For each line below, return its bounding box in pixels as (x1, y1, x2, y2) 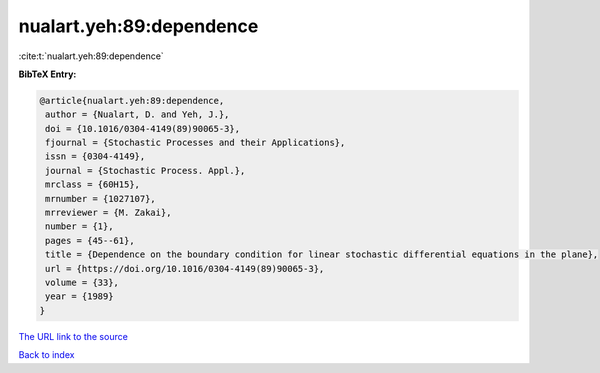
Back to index (18, 349, 75, 361)
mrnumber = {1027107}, (45, 193, 157, 204)
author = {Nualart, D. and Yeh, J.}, (45, 109, 230, 120)
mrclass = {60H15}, (45, 179, 140, 190)
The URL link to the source (18, 330, 129, 342)
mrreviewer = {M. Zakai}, (45, 207, 172, 219)
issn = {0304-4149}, (45, 151, 146, 162)
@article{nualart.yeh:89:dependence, (39, 95, 225, 106)
